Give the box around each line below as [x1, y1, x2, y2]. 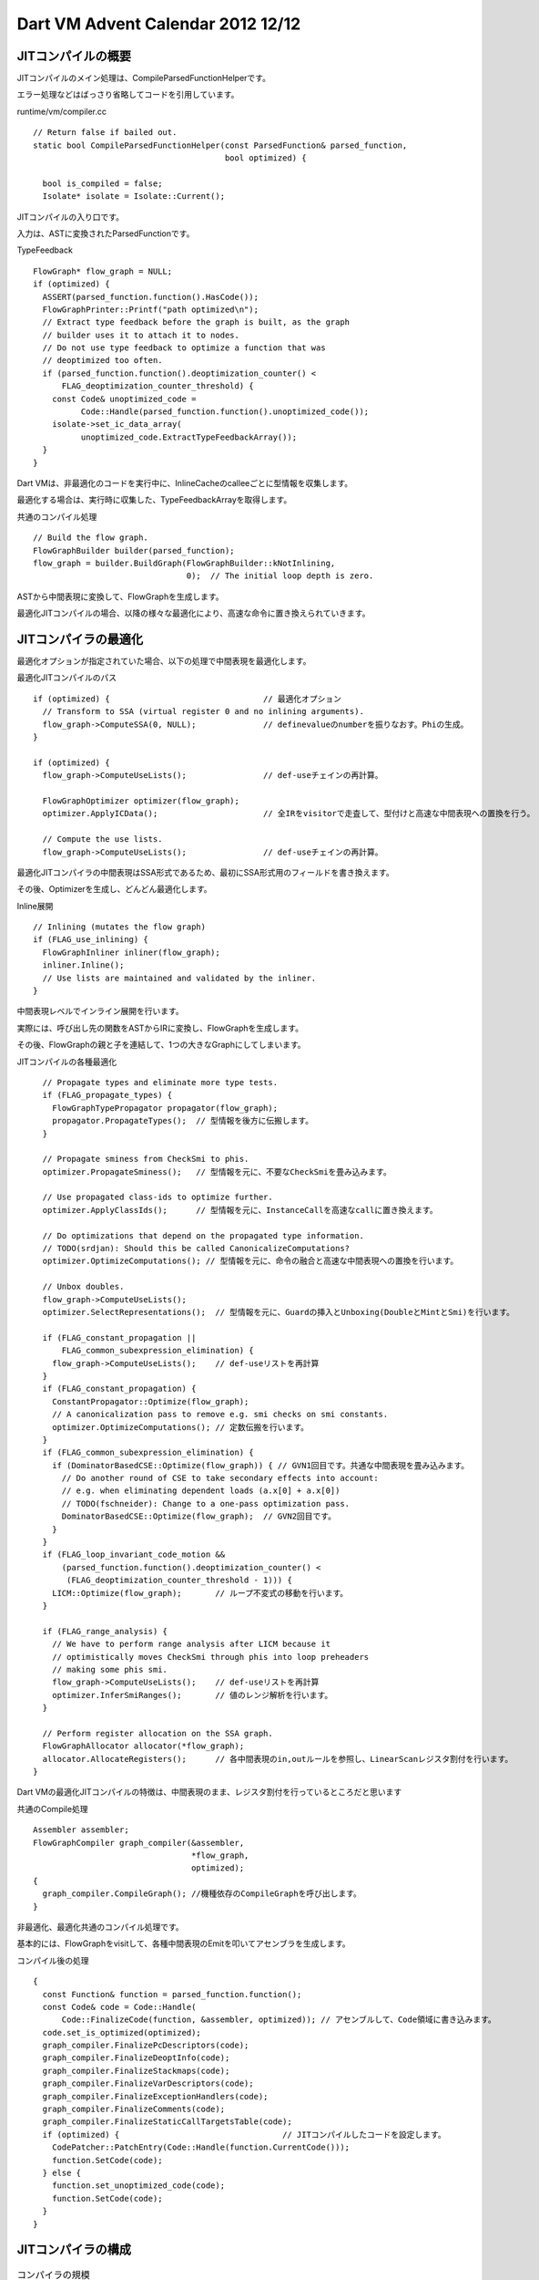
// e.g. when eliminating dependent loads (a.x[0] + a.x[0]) [61, 1486, 341, 1496]
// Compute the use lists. [42, 834, 163, 845]
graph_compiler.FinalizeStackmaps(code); [42, 2066, 230, 2076]
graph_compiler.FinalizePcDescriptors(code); [42, 2040, 249, 2051]
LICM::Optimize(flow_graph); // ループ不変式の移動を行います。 [51, 1588, 349, 1598]
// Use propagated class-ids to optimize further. [42, 1192, 273, 1203]
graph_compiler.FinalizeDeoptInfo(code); [42, 2053, 230, 2063]
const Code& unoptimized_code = [51, 393, 197, 404]
